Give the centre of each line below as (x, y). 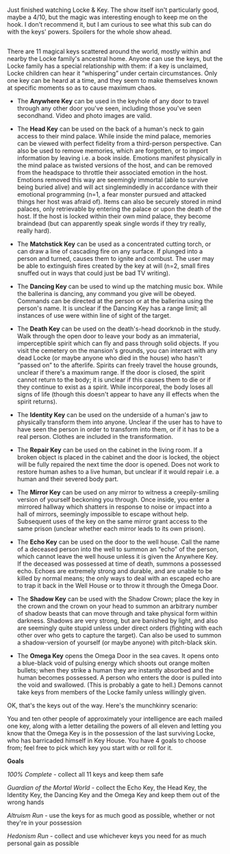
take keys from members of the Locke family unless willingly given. (112, 692)
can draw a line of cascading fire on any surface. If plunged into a (110, 251)
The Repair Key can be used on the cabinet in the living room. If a (110, 450)
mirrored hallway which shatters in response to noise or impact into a (114, 507)
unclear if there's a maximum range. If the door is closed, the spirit (111, 373)
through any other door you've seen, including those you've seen (109, 108)
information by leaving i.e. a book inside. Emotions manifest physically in (119, 158)
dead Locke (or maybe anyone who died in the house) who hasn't (110, 358)
